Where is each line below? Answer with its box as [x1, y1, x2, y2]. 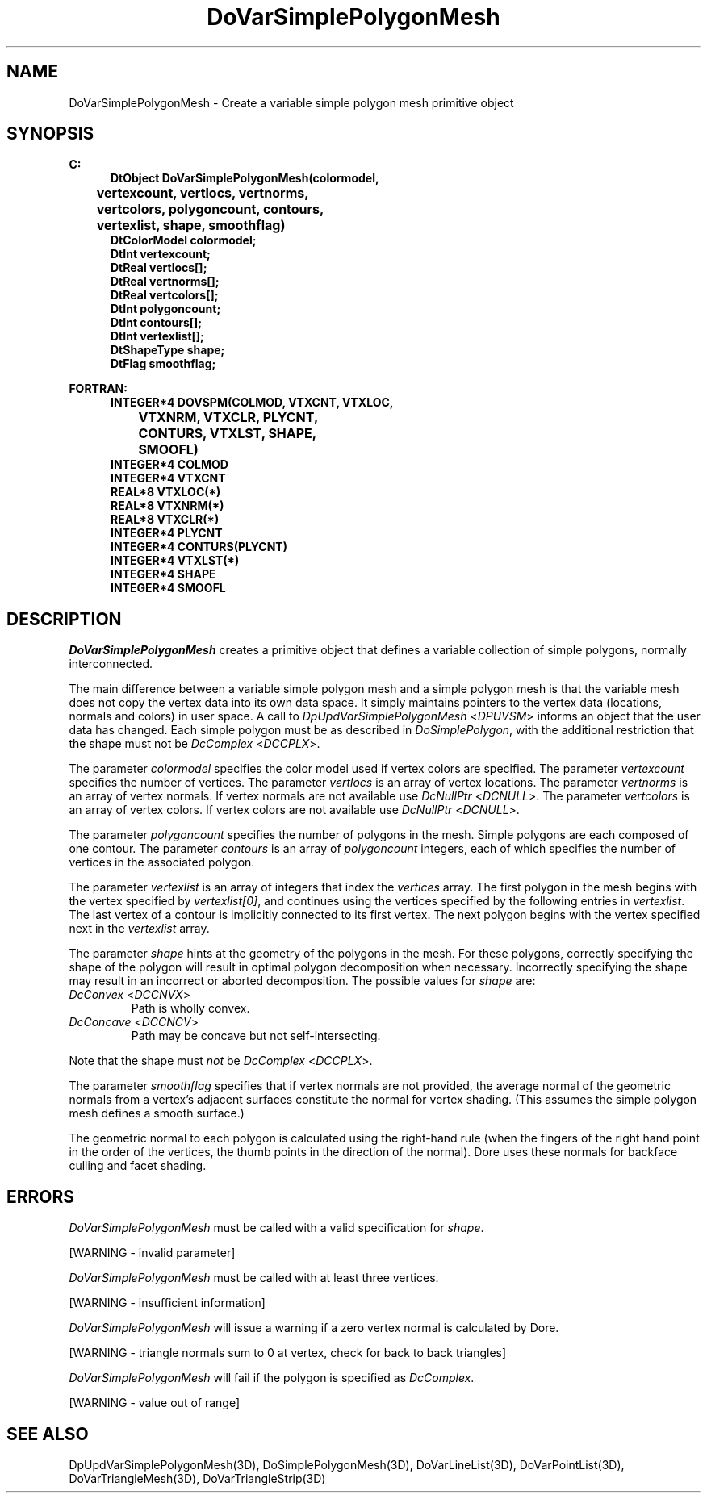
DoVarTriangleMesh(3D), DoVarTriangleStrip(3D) [69, 1471, 326, 1485]
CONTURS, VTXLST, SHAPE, [138, 425, 317, 442]
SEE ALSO [6, 1423, 89, 1444]
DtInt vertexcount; [111, 247, 211, 261]
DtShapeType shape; [111, 343, 225, 357]
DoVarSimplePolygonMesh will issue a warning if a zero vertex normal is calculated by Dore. [69, 1321, 559, 1335]
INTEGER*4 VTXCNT [111, 471, 226, 486]
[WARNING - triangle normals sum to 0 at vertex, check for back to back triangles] [69, 1346, 507, 1360]
